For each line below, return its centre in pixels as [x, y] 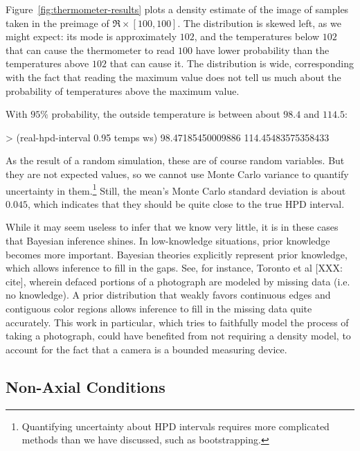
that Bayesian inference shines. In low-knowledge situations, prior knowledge [168, 240]
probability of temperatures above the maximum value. [123, 90]
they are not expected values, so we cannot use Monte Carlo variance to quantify [177, 174]
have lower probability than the [262, 50]
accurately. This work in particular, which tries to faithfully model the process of [177, 322]
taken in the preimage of [57, 23]
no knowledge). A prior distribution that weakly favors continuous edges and [168, 295]
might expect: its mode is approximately [91, 36]
